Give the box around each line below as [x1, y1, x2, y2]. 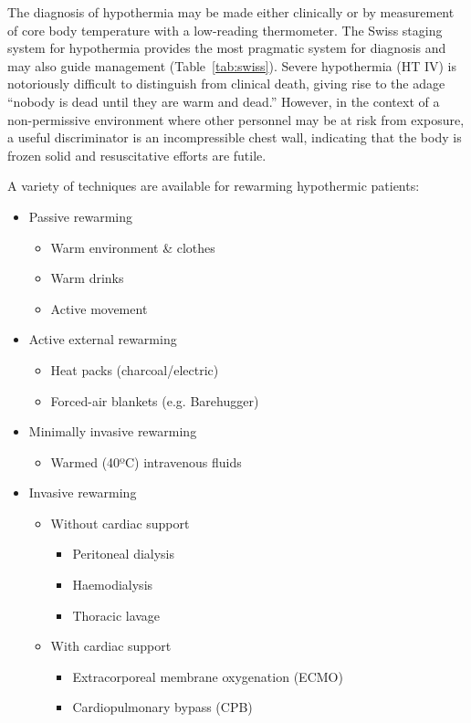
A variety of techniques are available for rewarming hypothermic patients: [7, 176, 420, 195]
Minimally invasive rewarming [28, 422, 197, 441]
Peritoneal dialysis [72, 544, 175, 563]
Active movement [50, 299, 148, 318]
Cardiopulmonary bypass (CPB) [72, 697, 253, 717]
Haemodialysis [72, 575, 153, 594]
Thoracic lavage [72, 605, 161, 624]
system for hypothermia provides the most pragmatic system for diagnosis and [7, 38, 446, 58]
